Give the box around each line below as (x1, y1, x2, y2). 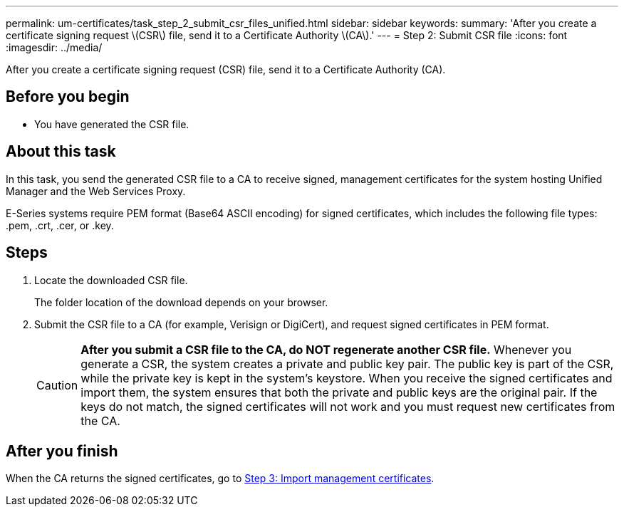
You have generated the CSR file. (34, 117, 189, 130)
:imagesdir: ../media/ (6, 41, 103, 53)
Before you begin (6, 88, 130, 106)
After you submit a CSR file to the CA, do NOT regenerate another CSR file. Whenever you (80, 342, 572, 357)
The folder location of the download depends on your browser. (34, 296, 328, 308)
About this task (6, 142, 116, 161)
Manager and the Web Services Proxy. (6, 184, 186, 197)
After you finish (6, 442, 118, 460)
